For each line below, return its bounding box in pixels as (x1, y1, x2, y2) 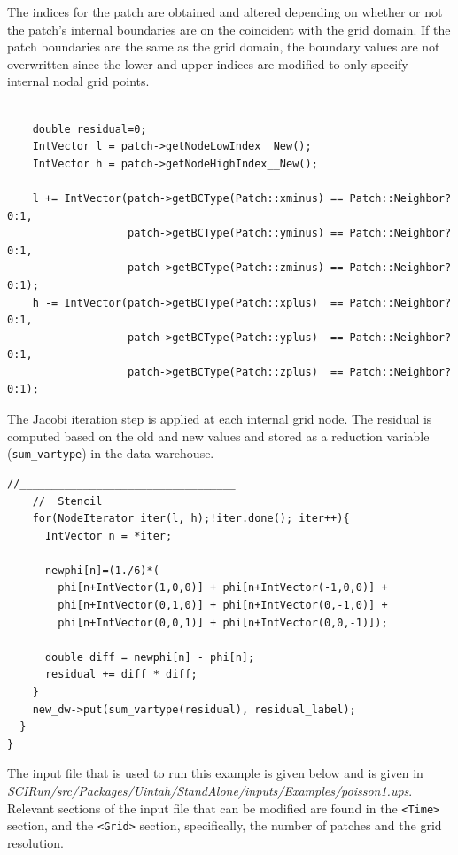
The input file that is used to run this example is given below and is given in (7, 764, 423, 782)
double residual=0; (32, 122, 147, 136)
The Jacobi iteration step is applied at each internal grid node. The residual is (7, 409, 432, 428)
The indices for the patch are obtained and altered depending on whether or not (7, 3, 443, 20)
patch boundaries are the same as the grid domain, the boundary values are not (7, 37, 440, 56)
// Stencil (32, 494, 103, 508)
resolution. (7, 833, 64, 851)
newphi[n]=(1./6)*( (44, 564, 159, 577)
